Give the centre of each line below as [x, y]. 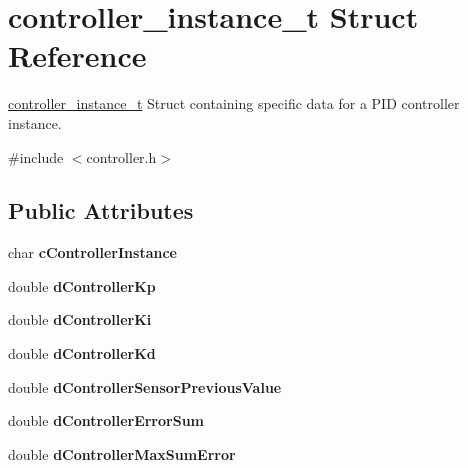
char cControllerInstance [92, 252]
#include [36, 156]
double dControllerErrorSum [106, 420]
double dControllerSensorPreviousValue [145, 386]
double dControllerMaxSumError [122, 453]
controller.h [121, 156]
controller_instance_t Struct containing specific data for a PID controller [234, 103]
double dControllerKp [82, 285]
